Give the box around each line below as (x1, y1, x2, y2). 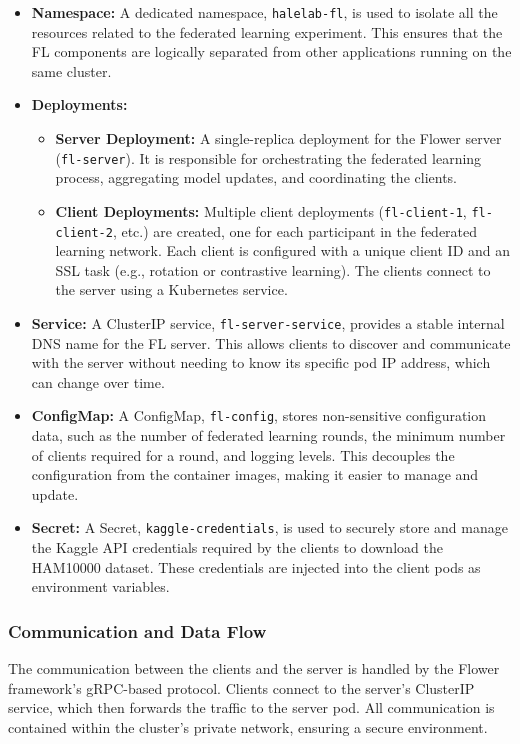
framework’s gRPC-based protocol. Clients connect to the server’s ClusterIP (8, 677, 475, 698)
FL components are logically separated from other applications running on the (31, 41, 512, 62)
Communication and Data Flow (8, 618, 267, 643)
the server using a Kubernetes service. (55, 279, 288, 300)
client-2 (55, 225, 113, 240)
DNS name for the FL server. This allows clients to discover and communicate (31, 332, 511, 353)
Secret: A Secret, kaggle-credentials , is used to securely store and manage (31, 517, 508, 538)
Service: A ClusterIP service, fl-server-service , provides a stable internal (31, 312, 505, 333)
